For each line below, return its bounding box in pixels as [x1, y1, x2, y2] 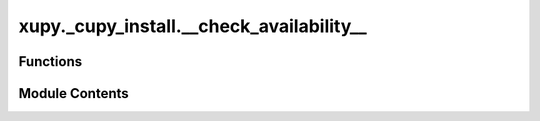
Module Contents [18, 85, 129, 102]
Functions [18, 53, 83, 70]
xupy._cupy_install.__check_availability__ [18, 15, 367, 37]
